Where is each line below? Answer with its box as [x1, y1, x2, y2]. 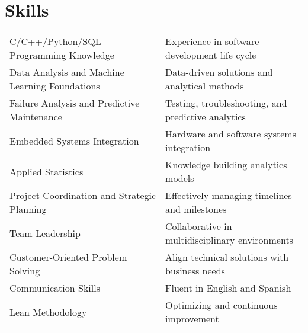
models [165, 171, 194, 185]
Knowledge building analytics [165, 158, 287, 172]
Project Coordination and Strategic [9, 188, 156, 203]
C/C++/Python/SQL [9, 34, 101, 49]
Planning [9, 202, 47, 216]
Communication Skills [9, 281, 100, 295]
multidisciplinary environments [165, 233, 293, 247]
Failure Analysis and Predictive [9, 96, 140, 110]
